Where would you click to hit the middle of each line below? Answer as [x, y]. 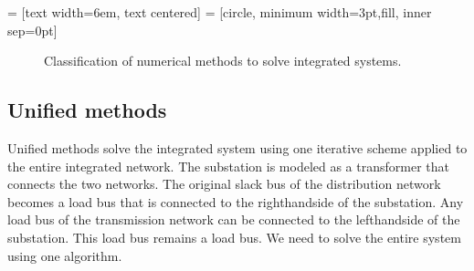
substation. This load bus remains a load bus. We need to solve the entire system [234, 237]
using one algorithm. [65, 255]
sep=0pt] [32, 30]
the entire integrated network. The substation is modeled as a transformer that [228, 166]
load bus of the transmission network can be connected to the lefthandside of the [234, 219]
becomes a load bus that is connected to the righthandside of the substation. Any [236, 201]
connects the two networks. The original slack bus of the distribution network [224, 184]
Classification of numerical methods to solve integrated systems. [223, 61]
